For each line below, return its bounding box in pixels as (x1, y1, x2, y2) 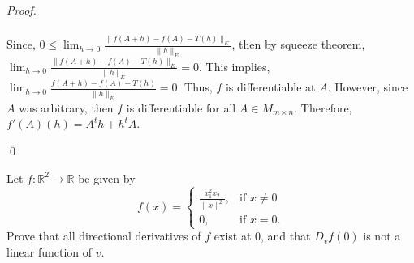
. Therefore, (294, 99, 352, 116)
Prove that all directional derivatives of (6, 227, 201, 244)
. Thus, (177, 78, 213, 95)
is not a (363, 227, 401, 244)
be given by (78, 169, 136, 186)
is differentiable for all (126, 99, 236, 116)
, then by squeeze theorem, (231, 36, 365, 53)
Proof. (6, 2, 37, 18)
